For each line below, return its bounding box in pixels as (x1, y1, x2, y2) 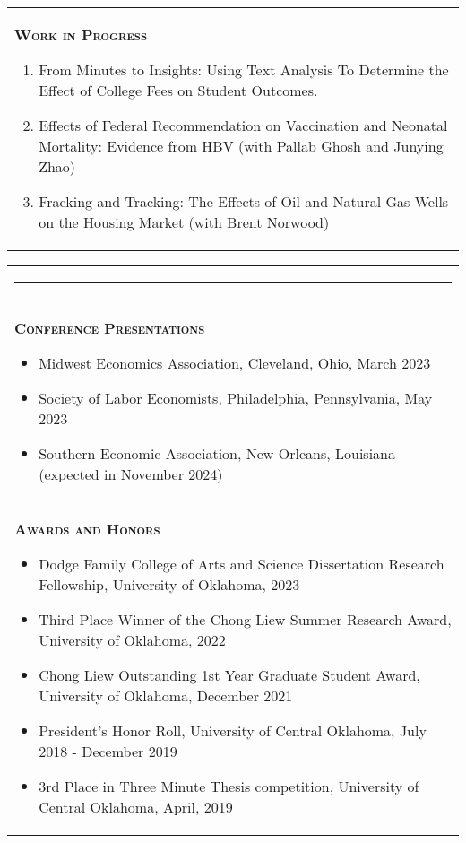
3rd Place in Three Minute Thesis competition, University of (39, 776, 419, 796)
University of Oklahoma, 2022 (39, 630, 226, 650)
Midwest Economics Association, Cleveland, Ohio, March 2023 (39, 352, 431, 373)
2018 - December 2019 (39, 741, 177, 761)
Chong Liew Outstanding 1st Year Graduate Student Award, (39, 665, 420, 685)
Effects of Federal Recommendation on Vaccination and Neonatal (39, 115, 448, 135)
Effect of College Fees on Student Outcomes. (39, 80, 318, 100)
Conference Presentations (14, 317, 205, 338)
